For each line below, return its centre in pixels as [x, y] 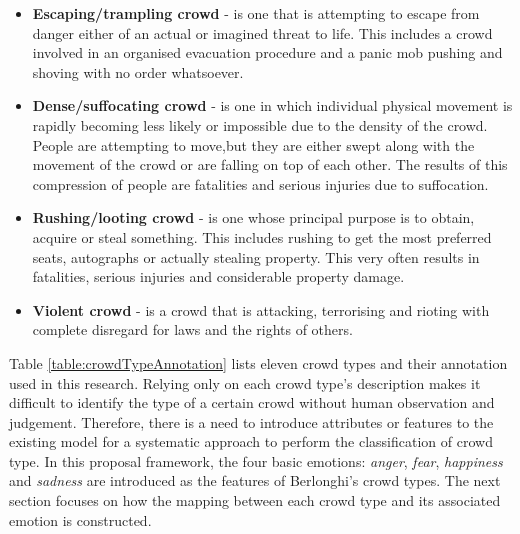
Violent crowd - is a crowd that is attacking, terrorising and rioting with [261, 309]
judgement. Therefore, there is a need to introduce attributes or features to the [251, 421]
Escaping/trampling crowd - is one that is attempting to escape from [256, 13]
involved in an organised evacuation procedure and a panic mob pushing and [267, 52]
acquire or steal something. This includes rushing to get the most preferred [262, 236]
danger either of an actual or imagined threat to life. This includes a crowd [262, 32]
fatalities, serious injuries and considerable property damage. [218, 276]
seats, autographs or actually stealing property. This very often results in [256, 256]
